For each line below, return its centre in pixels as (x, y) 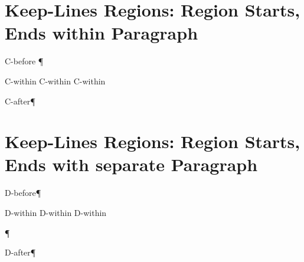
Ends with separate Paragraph (131, 164)
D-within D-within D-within (56, 212)
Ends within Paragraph (102, 33)
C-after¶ (20, 101)
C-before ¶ (24, 61)
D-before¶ (23, 193)
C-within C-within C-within (55, 81)
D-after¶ (20, 252)
